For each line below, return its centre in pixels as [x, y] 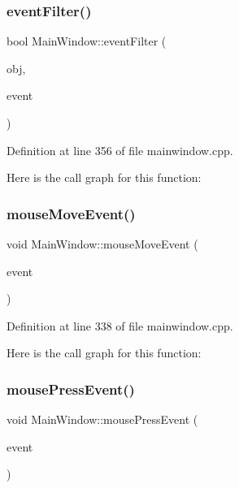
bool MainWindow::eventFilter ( [87, 41]
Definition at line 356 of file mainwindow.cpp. [120, 150]
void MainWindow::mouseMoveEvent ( [102, 244]
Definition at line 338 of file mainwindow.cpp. [120, 325]
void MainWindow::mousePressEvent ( [102, 419]
